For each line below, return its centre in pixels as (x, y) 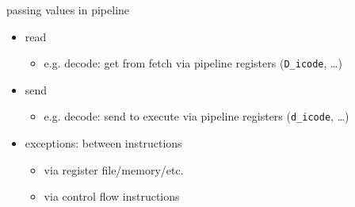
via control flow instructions (112, 196)
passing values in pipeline (68, 10)
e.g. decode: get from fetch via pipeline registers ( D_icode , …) (193, 63)
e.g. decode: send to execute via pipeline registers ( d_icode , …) (197, 116)
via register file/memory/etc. (114, 169)
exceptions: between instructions (103, 143)
